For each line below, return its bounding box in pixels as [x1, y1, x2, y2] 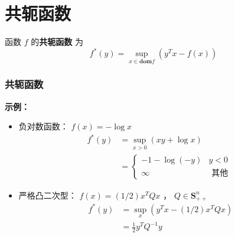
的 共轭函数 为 [31, 35, 83, 48]
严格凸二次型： [18, 189, 77, 201]
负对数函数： [18, 120, 68, 132]
